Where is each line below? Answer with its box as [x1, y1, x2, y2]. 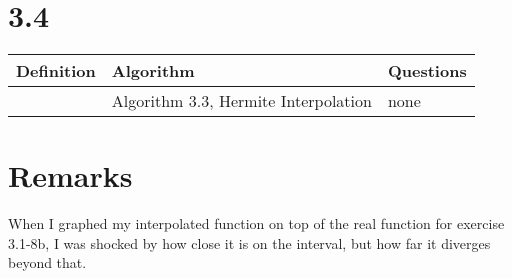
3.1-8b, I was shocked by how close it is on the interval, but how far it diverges [8, 232, 491, 253]
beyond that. [8, 252, 87, 273]
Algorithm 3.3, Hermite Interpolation [111, 89, 372, 113]
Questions [387, 59, 467, 83]
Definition [16, 59, 96, 83]
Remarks [8, 155, 133, 196]
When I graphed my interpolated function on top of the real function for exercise [8, 213, 505, 234]
